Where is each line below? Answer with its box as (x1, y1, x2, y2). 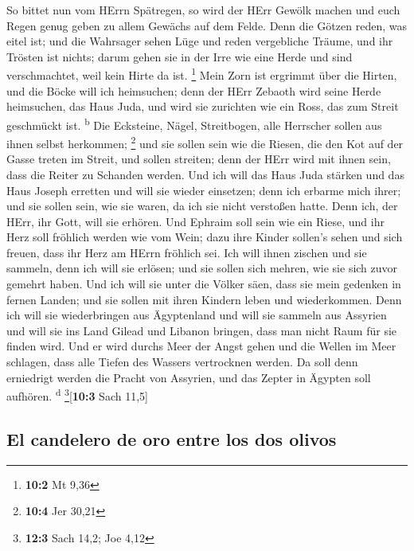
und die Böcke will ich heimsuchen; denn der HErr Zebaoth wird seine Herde (6, 82, 381, 99)
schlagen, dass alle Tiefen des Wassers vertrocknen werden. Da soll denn (6, 354, 358, 370)
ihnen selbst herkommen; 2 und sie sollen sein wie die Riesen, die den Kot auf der (6, 133, 404, 151)
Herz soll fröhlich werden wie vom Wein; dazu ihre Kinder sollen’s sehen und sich (6, 229, 403, 245)
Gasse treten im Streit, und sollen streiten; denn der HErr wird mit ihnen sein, (6, 150, 391, 167)
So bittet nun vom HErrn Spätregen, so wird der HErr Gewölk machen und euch (6, 2, 400, 18)
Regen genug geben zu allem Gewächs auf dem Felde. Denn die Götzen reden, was (6, 17, 407, 33)
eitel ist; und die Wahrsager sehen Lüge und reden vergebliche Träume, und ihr (6, 33, 393, 49)
